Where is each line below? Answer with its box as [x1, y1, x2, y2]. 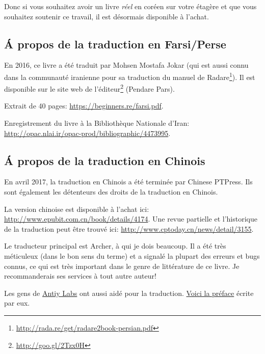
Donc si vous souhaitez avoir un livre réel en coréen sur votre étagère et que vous [4, 1, 257, 11]
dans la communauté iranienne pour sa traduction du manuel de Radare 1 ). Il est [4, 70, 255, 82]
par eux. [4, 297, 30, 308]
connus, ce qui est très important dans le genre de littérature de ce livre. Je [4, 260, 240, 271]
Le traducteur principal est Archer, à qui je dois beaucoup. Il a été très [4, 240, 226, 251]
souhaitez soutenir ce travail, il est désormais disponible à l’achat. [4, 11, 209, 21]
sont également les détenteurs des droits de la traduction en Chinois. [4, 186, 218, 197]
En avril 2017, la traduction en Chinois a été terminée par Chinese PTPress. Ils [4, 176, 253, 187]
